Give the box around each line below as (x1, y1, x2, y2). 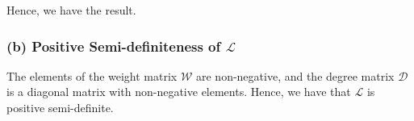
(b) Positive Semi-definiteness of (6, 35, 221, 56)
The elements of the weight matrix (6, 67, 178, 84)
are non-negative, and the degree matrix (195, 67, 395, 84)
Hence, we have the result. (6, 2, 136, 18)
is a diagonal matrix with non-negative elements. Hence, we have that (6, 83, 351, 100)
